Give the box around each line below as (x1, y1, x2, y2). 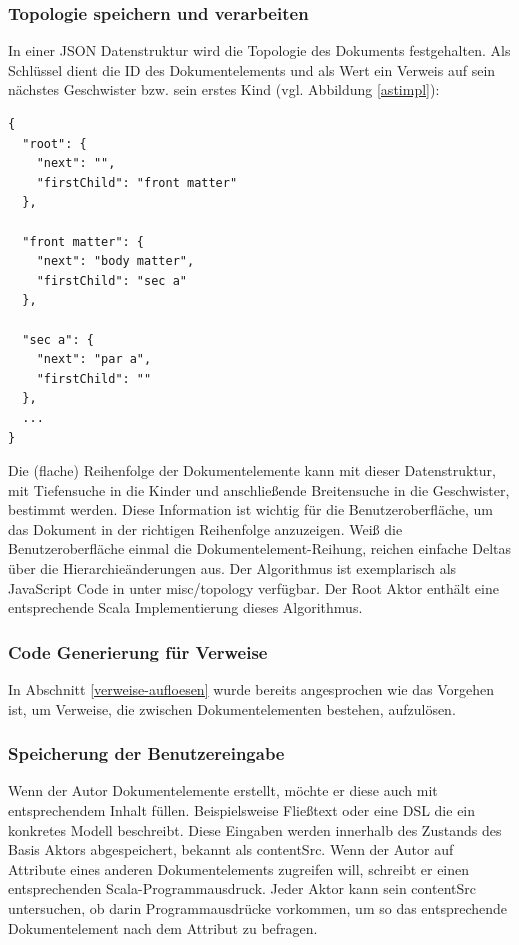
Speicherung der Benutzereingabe (8, 741, 285, 766)
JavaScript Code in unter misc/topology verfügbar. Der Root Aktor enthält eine (8, 577, 499, 598)
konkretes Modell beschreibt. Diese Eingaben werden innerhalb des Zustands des (8, 819, 502, 840)
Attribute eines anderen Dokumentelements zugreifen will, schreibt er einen (8, 858, 470, 879)
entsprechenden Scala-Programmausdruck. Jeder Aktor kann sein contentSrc (8, 878, 476, 899)
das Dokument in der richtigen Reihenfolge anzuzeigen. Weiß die (8, 518, 403, 539)
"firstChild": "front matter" (36, 175, 238, 190)
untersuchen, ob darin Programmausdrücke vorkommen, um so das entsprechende (8, 898, 508, 919)
